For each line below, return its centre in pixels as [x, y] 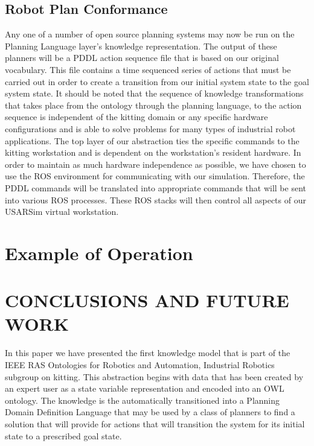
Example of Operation [99, 253]
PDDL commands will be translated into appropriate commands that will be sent [155, 187]
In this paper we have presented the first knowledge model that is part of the [148, 353]
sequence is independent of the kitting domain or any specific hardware [136, 117]
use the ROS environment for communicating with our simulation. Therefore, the [155, 176]
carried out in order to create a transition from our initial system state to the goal [157, 81]
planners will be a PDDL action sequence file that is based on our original [142, 58]
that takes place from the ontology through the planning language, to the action [153, 105]
